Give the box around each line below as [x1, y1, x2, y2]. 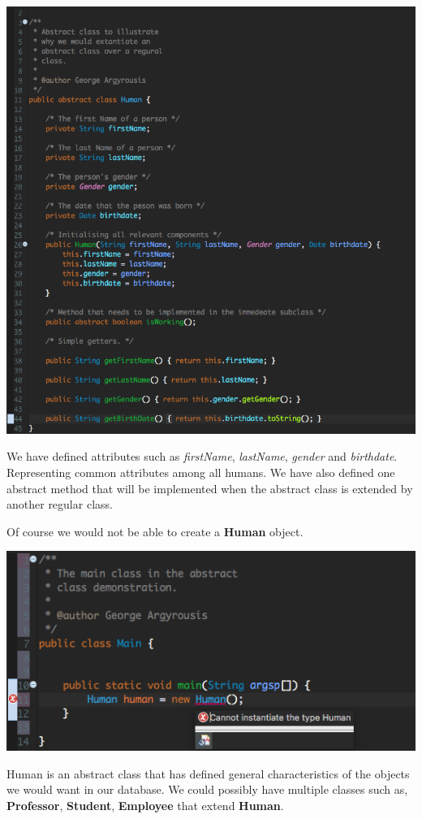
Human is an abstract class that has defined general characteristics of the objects [6, 765, 410, 782]
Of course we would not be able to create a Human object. [6, 522, 304, 539]
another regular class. [6, 496, 113, 513]
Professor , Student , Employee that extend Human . [6, 796, 284, 813]
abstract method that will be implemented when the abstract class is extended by [6, 479, 413, 496]
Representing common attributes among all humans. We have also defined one [6, 463, 395, 480]
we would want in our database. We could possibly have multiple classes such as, [6, 781, 408, 798]
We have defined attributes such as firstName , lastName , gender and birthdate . [6, 448, 398, 465]
